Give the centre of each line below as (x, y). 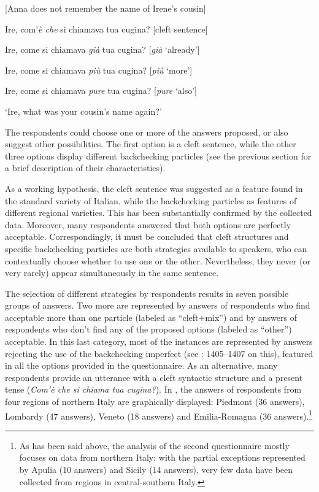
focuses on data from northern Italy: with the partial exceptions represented (162, 457)
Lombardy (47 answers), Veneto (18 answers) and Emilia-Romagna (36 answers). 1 (159, 415)
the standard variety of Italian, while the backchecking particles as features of (151, 200)
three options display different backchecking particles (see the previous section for (158, 156)
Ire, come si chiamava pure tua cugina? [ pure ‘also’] (101, 90)
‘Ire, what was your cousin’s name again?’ (83, 111)
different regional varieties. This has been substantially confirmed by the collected (159, 213)
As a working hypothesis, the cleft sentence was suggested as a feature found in (154, 188)
